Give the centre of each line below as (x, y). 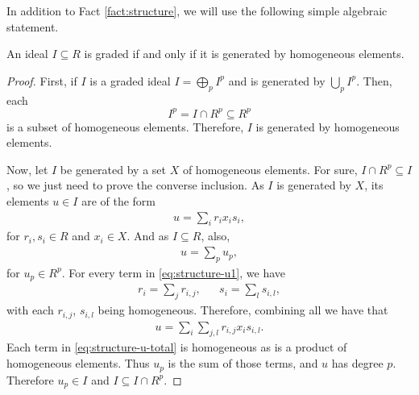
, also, (216, 236)
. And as (148, 236)
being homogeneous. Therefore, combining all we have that (243, 310)
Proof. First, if (42, 80)
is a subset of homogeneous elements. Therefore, (125, 126)
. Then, (374, 80)
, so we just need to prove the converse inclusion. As (135, 185)
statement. (33, 26)
